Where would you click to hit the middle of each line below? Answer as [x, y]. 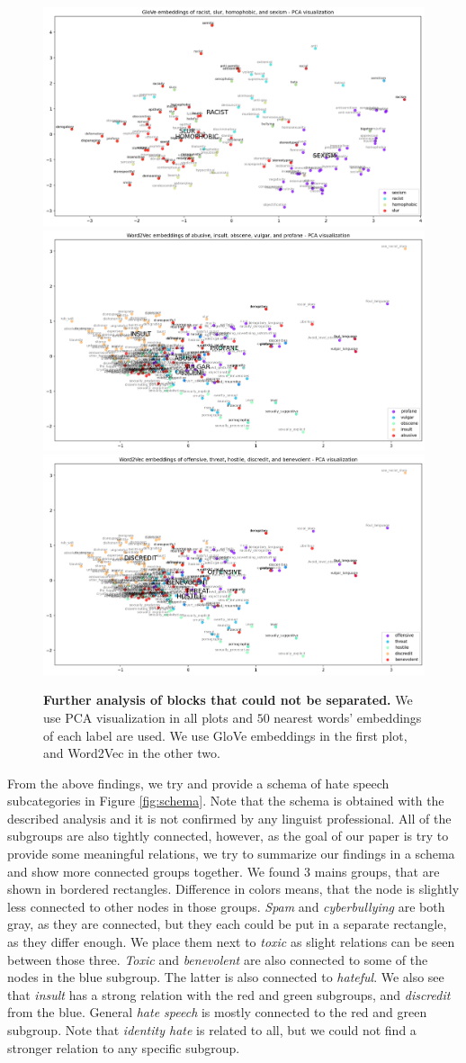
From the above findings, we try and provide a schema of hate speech [198, 783]
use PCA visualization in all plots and [148, 717]
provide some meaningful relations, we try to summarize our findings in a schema [231, 854]
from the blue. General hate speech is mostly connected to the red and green [217, 1012]
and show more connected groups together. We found [154, 871]
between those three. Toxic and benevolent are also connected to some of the [218, 959]
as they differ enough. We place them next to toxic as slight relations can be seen [231, 942]
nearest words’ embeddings [348, 717]
